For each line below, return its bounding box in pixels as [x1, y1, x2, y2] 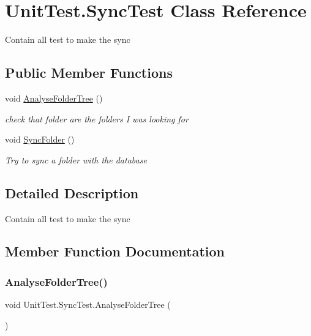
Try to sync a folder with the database [5, 153, 147, 166]
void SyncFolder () [5, 133, 75, 146]
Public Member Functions [5, 63, 173, 82]
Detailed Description [5, 183, 139, 202]
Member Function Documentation [5, 242, 225, 261]
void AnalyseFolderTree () [5, 91, 103, 104]
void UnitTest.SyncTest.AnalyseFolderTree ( [5, 298, 171, 311]
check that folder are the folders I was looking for [5, 112, 189, 125]
